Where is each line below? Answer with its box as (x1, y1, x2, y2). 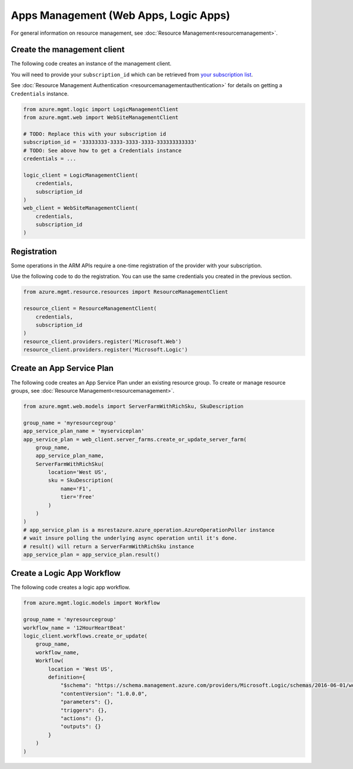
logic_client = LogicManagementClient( (23, 171, 138, 178)
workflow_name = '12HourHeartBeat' (23, 624, 126, 631)
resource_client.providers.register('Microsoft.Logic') (23, 346, 188, 353)
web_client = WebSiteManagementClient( (23, 205, 138, 211)
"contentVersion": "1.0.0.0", (60, 690, 148, 697)
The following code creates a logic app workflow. (11, 584, 131, 591)
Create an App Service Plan (11, 363, 114, 373)
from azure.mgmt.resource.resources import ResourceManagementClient (23, 289, 228, 296)
